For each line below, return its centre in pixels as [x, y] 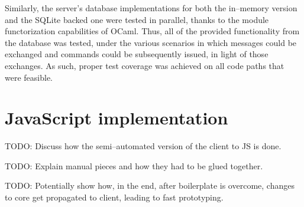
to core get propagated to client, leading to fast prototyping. [114, 197]
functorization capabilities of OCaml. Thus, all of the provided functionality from [152, 31]
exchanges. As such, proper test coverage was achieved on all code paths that [145, 65]
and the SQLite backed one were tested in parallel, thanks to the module [137, 19]
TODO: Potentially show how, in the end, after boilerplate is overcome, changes [150, 185]
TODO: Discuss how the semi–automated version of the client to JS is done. [143, 146]
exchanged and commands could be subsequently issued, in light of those [137, 54]
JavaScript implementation [117, 118]
